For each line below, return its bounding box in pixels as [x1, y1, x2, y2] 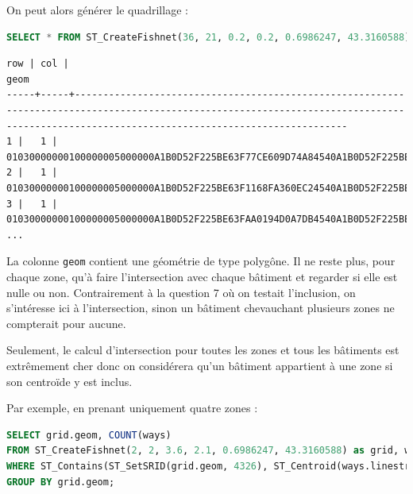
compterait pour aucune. [6, 315, 126, 331]
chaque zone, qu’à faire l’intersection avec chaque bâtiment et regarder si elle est [6, 268, 398, 284]
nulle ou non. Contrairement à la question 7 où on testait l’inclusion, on [6, 284, 356, 300]
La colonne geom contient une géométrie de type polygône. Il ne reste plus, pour [6, 253, 396, 269]
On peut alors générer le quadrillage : [6, 2, 188, 17]
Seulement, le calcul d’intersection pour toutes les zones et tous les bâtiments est [6, 342, 399, 358]
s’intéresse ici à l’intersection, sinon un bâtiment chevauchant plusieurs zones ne [6, 299, 395, 316]
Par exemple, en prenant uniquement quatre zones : [6, 399, 258, 416]
